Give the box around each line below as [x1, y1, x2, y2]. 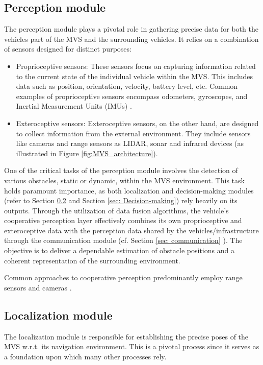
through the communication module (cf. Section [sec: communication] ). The [4, 235, 243, 246]
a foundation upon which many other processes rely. [4, 351, 167, 361]
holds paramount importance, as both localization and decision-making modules [4, 185, 254, 196]
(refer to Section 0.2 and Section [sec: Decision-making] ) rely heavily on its [4, 195, 238, 206]
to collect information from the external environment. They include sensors [16, 128, 251, 138]
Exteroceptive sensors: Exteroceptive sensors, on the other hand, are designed [16, 117, 259, 128]
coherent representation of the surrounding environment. [4, 255, 180, 265]
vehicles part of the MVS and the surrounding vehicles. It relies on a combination [4, 33, 259, 44]
